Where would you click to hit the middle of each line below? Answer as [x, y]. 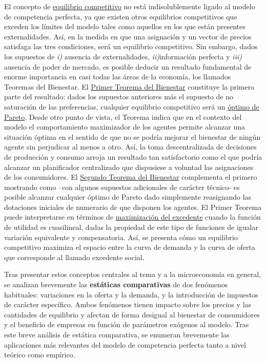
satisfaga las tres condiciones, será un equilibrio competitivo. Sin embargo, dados [131, 46]
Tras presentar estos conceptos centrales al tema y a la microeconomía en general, [133, 274]
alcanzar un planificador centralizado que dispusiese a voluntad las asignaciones [129, 167]
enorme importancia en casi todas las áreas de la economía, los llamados [118, 77]
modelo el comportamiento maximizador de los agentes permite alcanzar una [125, 127]
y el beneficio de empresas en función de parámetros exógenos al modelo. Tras [127, 324]
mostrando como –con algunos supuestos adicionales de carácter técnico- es [122, 187]
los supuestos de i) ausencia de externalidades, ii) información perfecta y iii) [123, 56]
